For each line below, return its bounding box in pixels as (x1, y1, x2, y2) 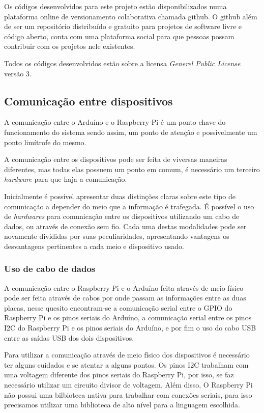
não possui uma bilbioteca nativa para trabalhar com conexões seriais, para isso (4, 389, 252, 400)
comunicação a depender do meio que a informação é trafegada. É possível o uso (4, 201, 254, 211)
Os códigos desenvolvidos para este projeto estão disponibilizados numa (4, 1, 227, 11)
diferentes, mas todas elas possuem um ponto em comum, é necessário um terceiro (4, 163, 260, 174)
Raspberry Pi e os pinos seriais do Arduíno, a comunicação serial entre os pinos (4, 312, 252, 323)
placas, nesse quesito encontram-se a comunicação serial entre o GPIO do (4, 302, 232, 313)
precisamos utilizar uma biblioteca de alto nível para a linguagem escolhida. (4, 399, 240, 410)
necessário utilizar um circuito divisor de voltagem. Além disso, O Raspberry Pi (4, 379, 253, 390)
